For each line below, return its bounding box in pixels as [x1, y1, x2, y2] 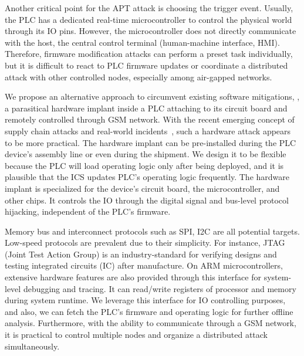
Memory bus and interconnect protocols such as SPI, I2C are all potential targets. [5, 225, 300, 237]
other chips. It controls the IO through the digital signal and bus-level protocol [5, 194, 289, 206]
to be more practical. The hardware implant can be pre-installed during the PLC [5, 136, 296, 148]
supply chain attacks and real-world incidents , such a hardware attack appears [5, 124, 291, 137]
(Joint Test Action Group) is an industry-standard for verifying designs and [5, 247, 277, 260]
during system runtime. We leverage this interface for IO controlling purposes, [5, 294, 286, 306]
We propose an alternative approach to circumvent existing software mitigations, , [5, 90, 300, 103]
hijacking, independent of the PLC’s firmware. [5, 205, 171, 218]
